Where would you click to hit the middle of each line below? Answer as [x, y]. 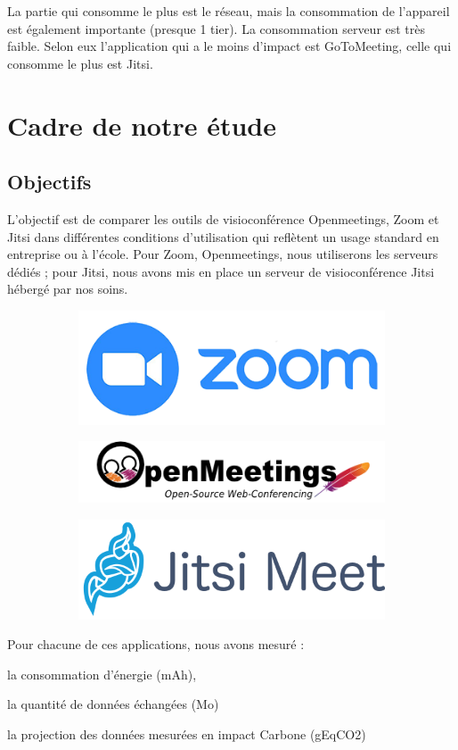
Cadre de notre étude [142, 125]
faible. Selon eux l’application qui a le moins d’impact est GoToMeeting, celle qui [229, 46]
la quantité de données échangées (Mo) [113, 704]
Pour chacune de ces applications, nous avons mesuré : [156, 644]
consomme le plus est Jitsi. [80, 63]
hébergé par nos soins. [68, 289]
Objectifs [49, 182]
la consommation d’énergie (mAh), [102, 674]
